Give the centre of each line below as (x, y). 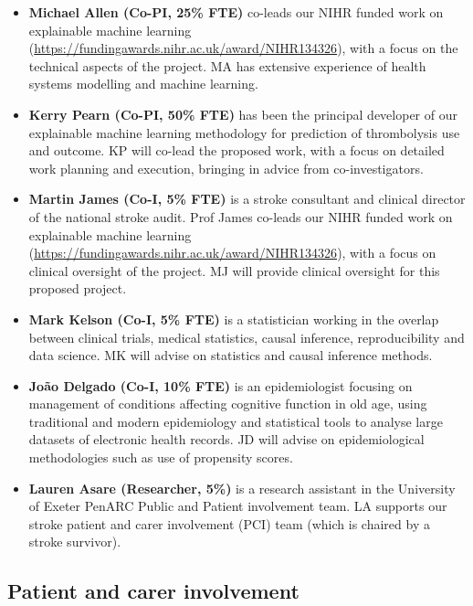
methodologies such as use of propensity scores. (161, 457)
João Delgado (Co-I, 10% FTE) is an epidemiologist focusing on (221, 385)
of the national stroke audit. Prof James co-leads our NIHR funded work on (241, 216)
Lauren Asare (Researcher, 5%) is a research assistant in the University (242, 488)
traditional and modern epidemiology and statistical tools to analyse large (236, 421)
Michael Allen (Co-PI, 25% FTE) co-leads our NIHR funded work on (236, 12)
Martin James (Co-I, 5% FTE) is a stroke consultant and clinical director (247, 199)
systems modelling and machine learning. (143, 84)
